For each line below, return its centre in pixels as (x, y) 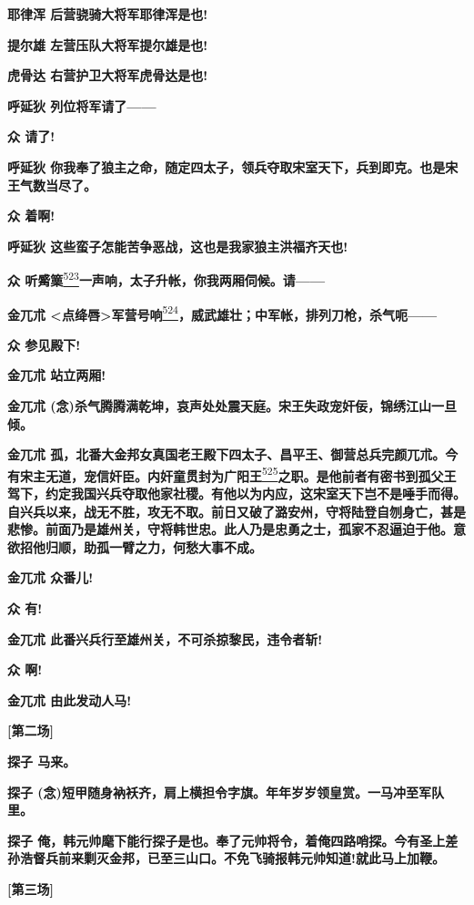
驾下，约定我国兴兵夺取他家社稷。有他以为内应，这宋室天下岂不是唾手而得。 (237, 494)
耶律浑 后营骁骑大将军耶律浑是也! (108, 14)
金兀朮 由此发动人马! (70, 699)
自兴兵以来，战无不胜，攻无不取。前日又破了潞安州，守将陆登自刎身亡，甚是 (237, 511)
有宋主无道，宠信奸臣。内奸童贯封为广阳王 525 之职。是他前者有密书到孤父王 (232, 474)
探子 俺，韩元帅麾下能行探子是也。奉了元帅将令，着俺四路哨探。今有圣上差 (233, 840)
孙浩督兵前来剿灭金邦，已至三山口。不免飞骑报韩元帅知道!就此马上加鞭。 (226, 858)
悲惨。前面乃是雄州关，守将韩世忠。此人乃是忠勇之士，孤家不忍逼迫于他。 (230, 529)
